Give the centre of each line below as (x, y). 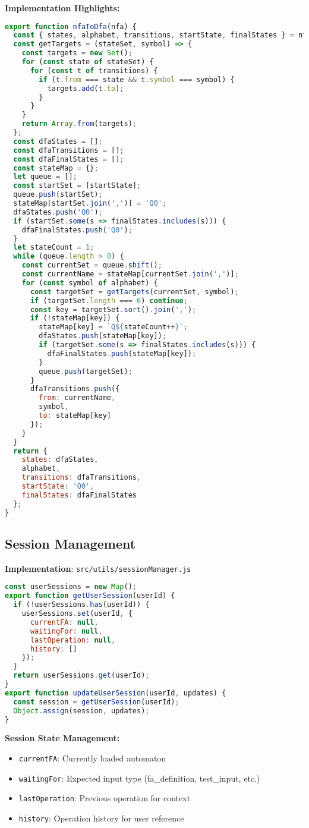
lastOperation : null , (73, 640)
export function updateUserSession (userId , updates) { (116, 693)
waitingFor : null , (66, 631)
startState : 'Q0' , (58, 487)
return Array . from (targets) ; (79, 124)
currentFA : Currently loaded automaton (92, 758)
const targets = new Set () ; (77, 53)
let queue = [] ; (45, 177)
